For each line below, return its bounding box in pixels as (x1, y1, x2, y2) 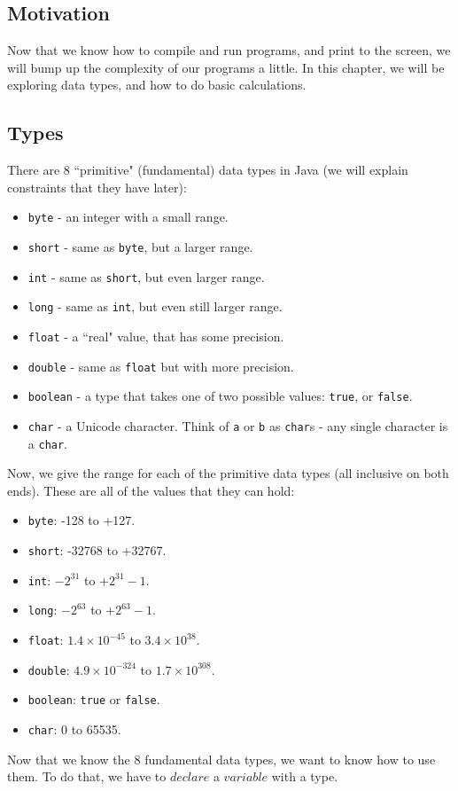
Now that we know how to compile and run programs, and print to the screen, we (7, 41, 451, 59)
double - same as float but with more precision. (27, 356, 294, 375)
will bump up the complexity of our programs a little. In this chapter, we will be (7, 58, 445, 76)
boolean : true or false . (27, 690, 160, 709)
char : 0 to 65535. (27, 720, 121, 739)
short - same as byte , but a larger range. (27, 238, 253, 256)
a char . (27, 434, 68, 452)
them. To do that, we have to (7, 767, 167, 786)
